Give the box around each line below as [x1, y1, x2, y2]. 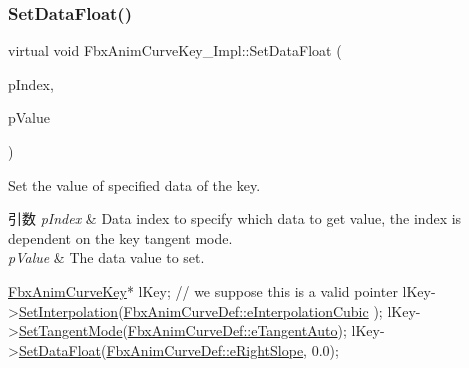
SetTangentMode [18, 320, 123, 341]
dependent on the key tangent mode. [8, 227, 233, 248]
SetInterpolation [18, 300, 119, 321]
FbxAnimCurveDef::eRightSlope [106, 339, 304, 360]
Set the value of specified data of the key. [8, 174, 261, 195]
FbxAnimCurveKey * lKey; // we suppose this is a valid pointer [8, 280, 398, 301]
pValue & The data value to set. [8, 247, 205, 268]
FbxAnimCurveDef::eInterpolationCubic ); [123, 300, 383, 321]
